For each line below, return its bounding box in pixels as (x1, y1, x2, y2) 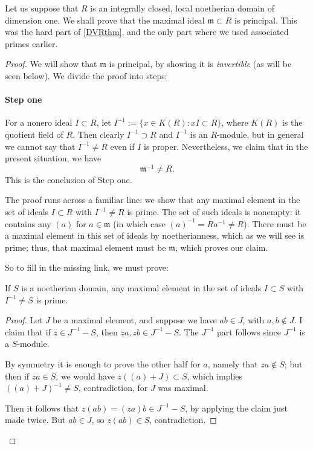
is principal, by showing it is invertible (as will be (109, 57, 292, 70)
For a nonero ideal (5, 116, 73, 129)
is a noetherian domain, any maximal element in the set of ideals (21, 281, 262, 294)
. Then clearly (73, 128, 124, 140)
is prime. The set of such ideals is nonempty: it (127, 205, 301, 218)
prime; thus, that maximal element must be (5, 241, 166, 253)
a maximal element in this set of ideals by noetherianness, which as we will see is (5, 229, 305, 242)
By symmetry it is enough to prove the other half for (5, 357, 201, 370)
